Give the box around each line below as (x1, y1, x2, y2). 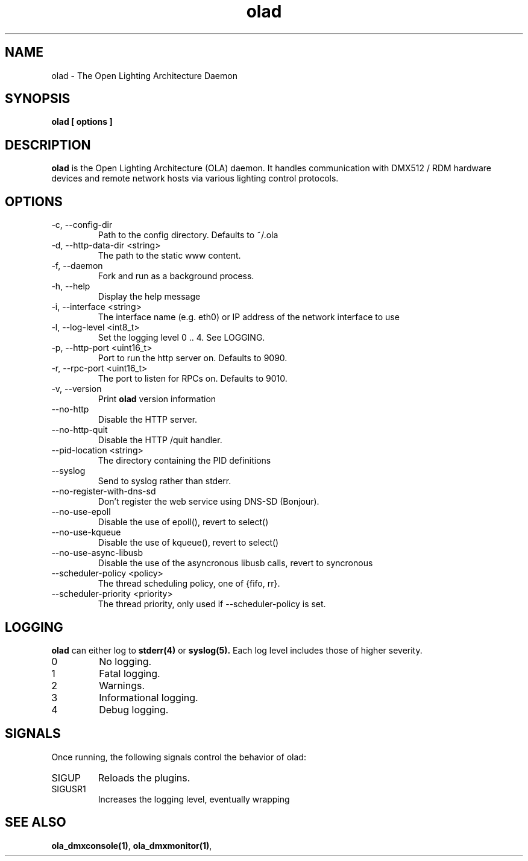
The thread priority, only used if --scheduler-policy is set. (98, 599, 326, 610)
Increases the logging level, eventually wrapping (98, 793, 290, 804)
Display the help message (98, 291, 201, 302)
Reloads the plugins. (98, 771, 190, 784)
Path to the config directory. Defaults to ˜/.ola (98, 230, 278, 241)
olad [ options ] (51, 116, 113, 127)
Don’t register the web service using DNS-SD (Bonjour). (98, 496, 319, 507)
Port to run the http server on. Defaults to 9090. (98, 353, 288, 364)
